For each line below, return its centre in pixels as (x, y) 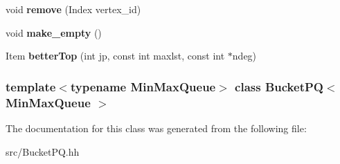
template (31, 86)
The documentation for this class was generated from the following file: (156, 128)
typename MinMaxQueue (143, 86)
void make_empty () (54, 32)
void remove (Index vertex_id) (73, 9)
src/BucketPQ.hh (43, 151)
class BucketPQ (279, 86)
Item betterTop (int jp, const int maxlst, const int (115, 56)
